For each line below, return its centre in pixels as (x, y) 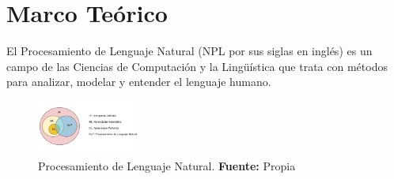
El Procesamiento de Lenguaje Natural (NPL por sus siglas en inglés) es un (189, 51)
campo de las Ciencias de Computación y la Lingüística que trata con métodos (197, 66)
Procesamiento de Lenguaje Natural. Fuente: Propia (167, 165)
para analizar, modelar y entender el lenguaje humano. (139, 82)
